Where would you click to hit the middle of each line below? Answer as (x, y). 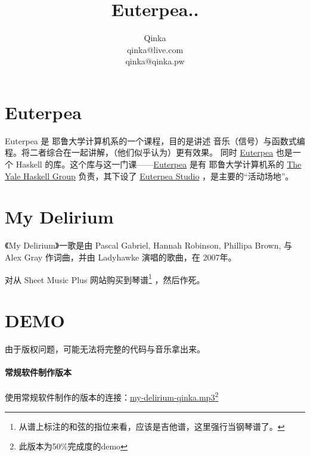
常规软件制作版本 (38, 372)
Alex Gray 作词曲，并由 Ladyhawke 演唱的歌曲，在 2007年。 (121, 257)
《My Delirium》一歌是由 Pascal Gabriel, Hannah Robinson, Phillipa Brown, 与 (149, 245)
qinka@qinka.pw (155, 61)
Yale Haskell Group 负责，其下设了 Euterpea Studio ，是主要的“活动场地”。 (149, 176)
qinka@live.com (155, 49)
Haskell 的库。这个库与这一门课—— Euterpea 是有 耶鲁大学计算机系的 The (159, 164)
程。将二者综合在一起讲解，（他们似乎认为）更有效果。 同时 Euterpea (139, 152)
